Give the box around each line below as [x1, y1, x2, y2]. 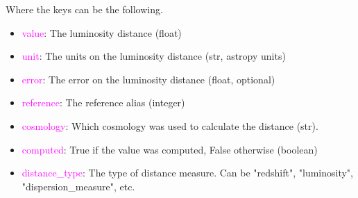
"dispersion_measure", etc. [22, 179, 135, 193]
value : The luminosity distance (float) [22, 25, 182, 40]
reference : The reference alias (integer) [22, 95, 185, 110]
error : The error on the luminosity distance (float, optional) [22, 72, 275, 86]
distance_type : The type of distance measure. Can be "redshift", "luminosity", [22, 165, 353, 180]
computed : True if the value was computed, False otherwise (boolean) [22, 142, 318, 156]
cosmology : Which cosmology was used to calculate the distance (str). [22, 118, 318, 133]
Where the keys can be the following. [6, 2, 163, 16]
